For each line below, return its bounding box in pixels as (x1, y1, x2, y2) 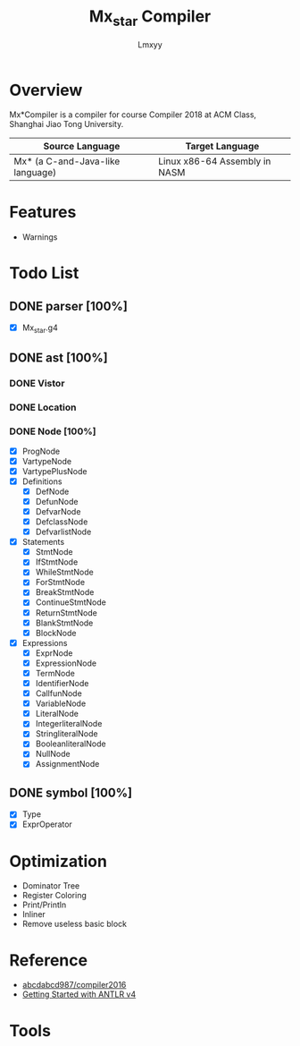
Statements (21, 537, 65, 548)
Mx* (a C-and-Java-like (13, 155, 121, 167)
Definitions (21, 476, 62, 487)
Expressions (21, 637, 68, 648)
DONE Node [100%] (9, 425, 96, 438)
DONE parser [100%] (9, 298, 128, 314)
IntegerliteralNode (35, 719, 103, 729)
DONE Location (9, 401, 77, 413)
